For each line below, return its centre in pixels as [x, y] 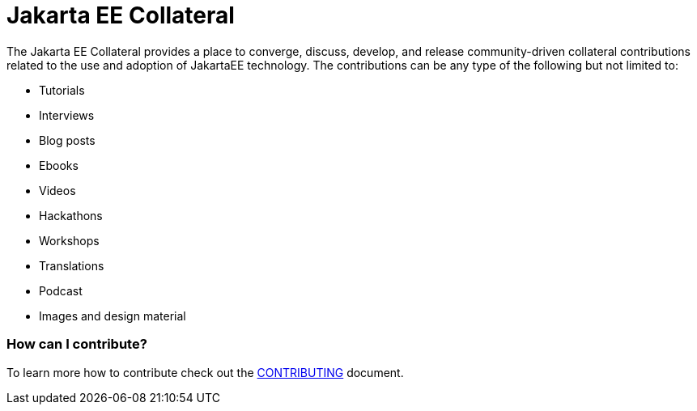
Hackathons [71, 215]
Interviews [67, 115]
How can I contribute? [77, 344]
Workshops [69, 240]
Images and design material [113, 316]
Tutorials [62, 90]
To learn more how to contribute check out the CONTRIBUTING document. [205, 372]
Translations [72, 265]
